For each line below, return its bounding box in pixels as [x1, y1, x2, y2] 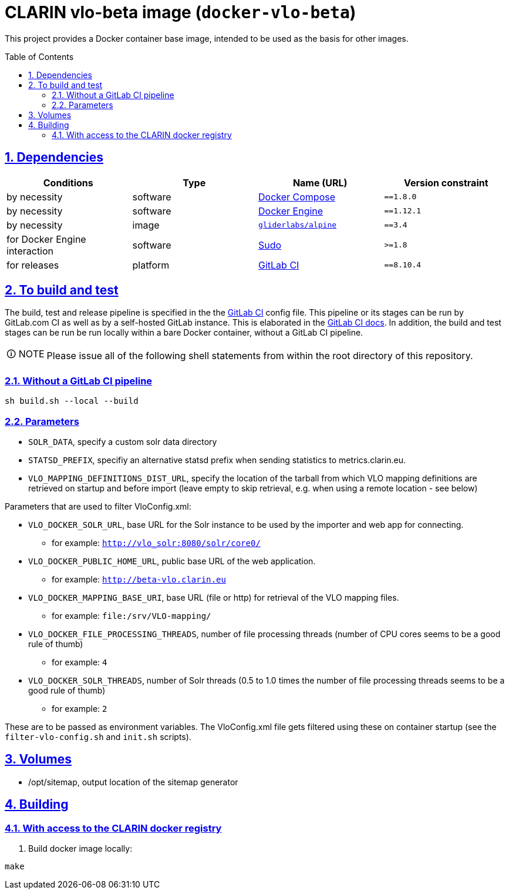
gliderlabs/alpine [258, 220, 337, 230]
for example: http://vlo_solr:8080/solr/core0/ [52, 537, 261, 548]
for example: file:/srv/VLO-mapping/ [52, 610, 211, 621]
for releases [6, 259, 59, 271]
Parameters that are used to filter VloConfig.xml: [5, 501, 191, 511]
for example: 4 [52, 657, 107, 667]
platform [132, 259, 170, 271]
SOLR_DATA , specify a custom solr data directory [28, 436, 217, 447]
